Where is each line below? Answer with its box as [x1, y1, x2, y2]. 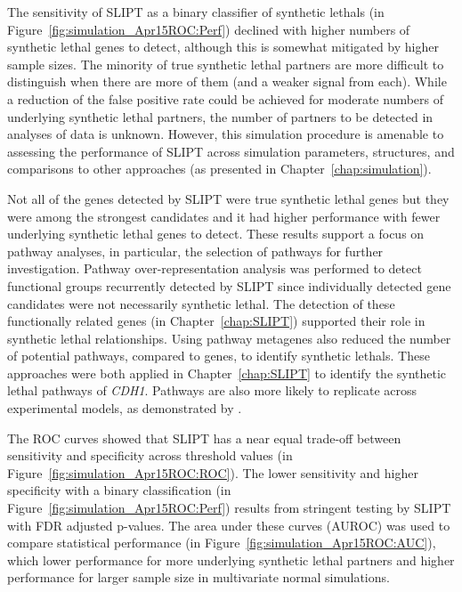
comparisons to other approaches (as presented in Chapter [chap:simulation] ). [7, 159, 432, 178]
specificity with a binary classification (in [7, 481, 231, 499]
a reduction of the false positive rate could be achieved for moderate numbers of [7, 89, 444, 108]
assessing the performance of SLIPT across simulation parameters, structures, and [7, 142, 455, 160]
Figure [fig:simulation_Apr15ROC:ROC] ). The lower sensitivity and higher [7, 463, 418, 482]
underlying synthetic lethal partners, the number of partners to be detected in [7, 107, 434, 126]
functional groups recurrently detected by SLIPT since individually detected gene [7, 276, 451, 295]
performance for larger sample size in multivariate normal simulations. [7, 568, 390, 587]
